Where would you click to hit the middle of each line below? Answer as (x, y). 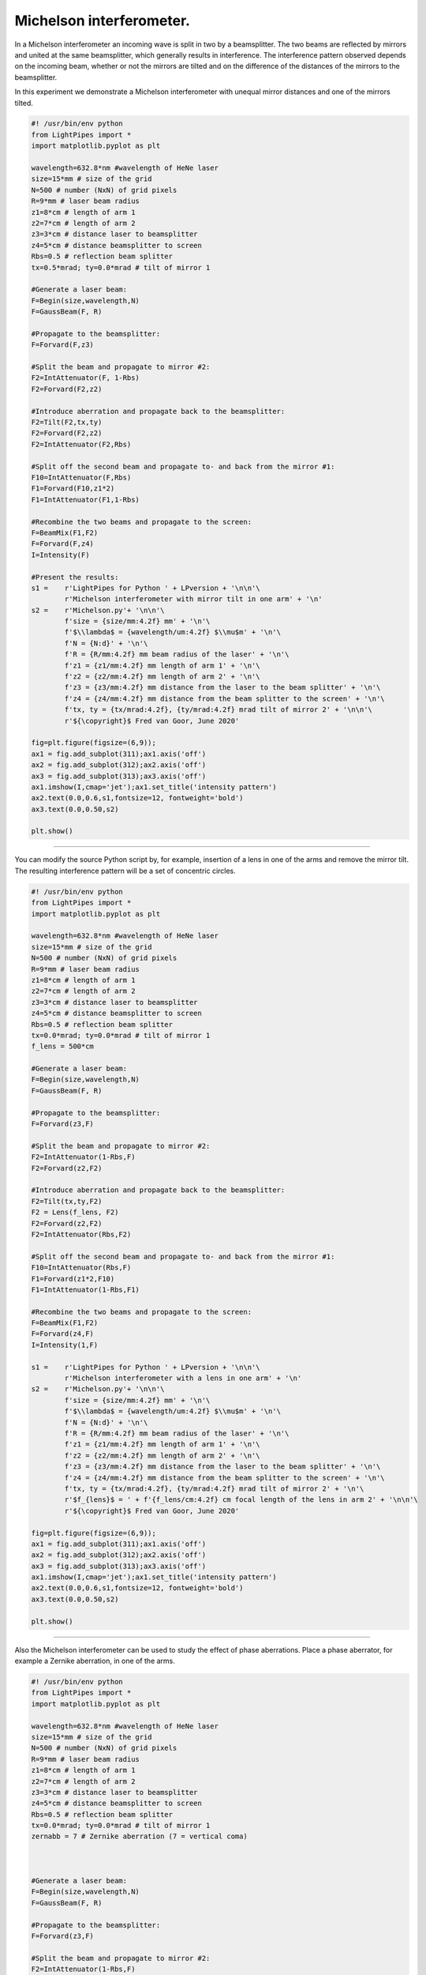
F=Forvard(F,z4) (63, 544)
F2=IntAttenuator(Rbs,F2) (81, 1234)
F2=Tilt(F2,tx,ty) (67, 422)
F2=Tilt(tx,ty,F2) (67, 1201)
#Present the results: (75, 577)
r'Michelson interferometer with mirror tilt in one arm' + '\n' (193, 599)
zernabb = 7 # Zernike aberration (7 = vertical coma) (139, 1836)
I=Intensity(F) (60, 555)
